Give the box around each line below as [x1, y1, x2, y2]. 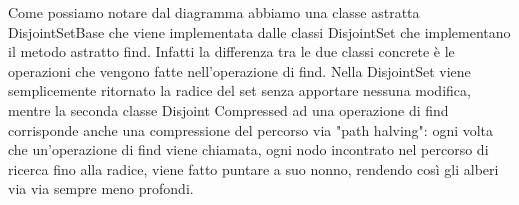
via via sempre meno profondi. [8, 178, 194, 199]
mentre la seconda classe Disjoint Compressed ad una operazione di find [8, 99, 449, 120]
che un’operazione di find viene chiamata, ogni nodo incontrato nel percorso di [8, 139, 489, 160]
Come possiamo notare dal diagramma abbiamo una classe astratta [8, 2, 420, 22]
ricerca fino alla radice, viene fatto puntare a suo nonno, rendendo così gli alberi [8, 158, 499, 179]
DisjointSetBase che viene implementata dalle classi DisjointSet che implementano [8, 21, 511, 42]
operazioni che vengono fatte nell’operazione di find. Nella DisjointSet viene [8, 60, 471, 81]
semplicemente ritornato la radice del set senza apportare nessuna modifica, [8, 80, 471, 101]
